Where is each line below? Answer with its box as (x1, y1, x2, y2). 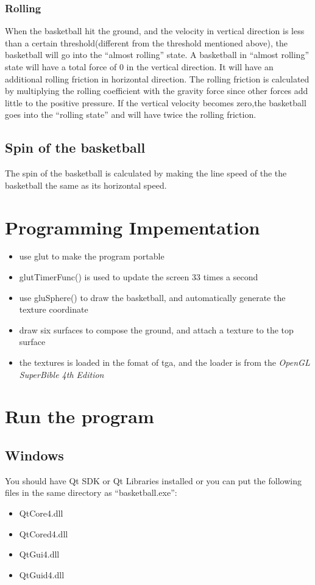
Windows (5, 446, 64, 464)
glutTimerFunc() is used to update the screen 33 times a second (19, 271, 258, 283)
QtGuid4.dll (19, 568, 65, 581)
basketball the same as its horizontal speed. (5, 178, 167, 191)
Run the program (5, 404, 154, 429)
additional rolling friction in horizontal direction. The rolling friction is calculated (5, 72, 310, 85)
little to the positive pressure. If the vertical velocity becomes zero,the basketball (5, 96, 306, 109)
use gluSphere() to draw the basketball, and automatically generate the (19, 291, 286, 303)
